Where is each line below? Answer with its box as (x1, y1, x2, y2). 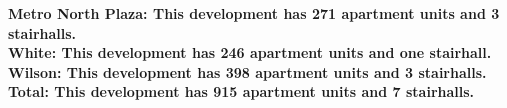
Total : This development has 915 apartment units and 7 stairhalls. (8, 81, 475, 102)
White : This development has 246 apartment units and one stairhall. (8, 42, 492, 63)
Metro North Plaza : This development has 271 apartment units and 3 (8, 3, 500, 23)
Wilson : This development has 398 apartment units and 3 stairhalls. (8, 61, 487, 82)
